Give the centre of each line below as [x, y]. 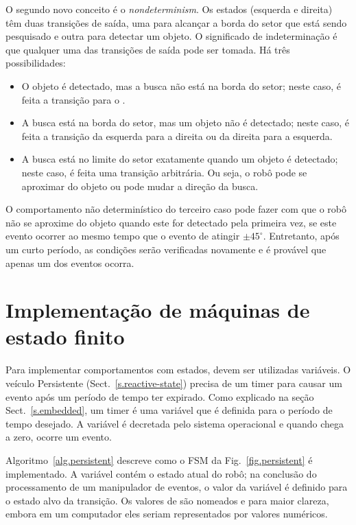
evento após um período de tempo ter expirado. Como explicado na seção [160, 396]
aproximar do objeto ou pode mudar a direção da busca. [140, 186]
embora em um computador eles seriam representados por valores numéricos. [167, 514]
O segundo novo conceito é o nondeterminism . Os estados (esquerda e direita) [169, 9]
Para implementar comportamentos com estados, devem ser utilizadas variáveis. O [178, 370]
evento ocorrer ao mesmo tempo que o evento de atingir [123, 236]
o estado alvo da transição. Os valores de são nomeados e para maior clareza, [167, 500]
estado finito [65, 337]
